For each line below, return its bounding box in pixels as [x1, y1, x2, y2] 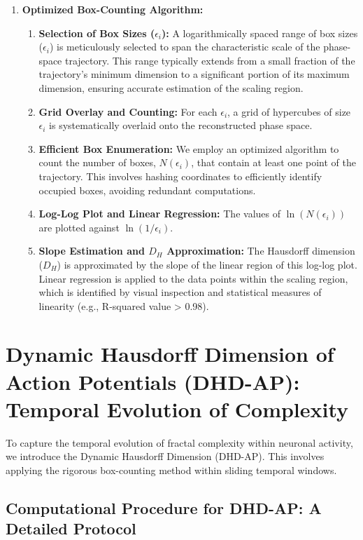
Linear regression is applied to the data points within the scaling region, [38, 271, 348, 285]
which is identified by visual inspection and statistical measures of [38, 285, 322, 299]
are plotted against [38, 220, 120, 234]
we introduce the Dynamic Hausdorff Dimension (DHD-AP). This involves [6, 449, 325, 464]
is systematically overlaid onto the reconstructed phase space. [49, 118, 313, 133]
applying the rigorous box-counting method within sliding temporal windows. [6, 462, 337, 477]
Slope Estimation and [38, 243, 145, 258]
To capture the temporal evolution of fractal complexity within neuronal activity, [6, 435, 353, 450]
